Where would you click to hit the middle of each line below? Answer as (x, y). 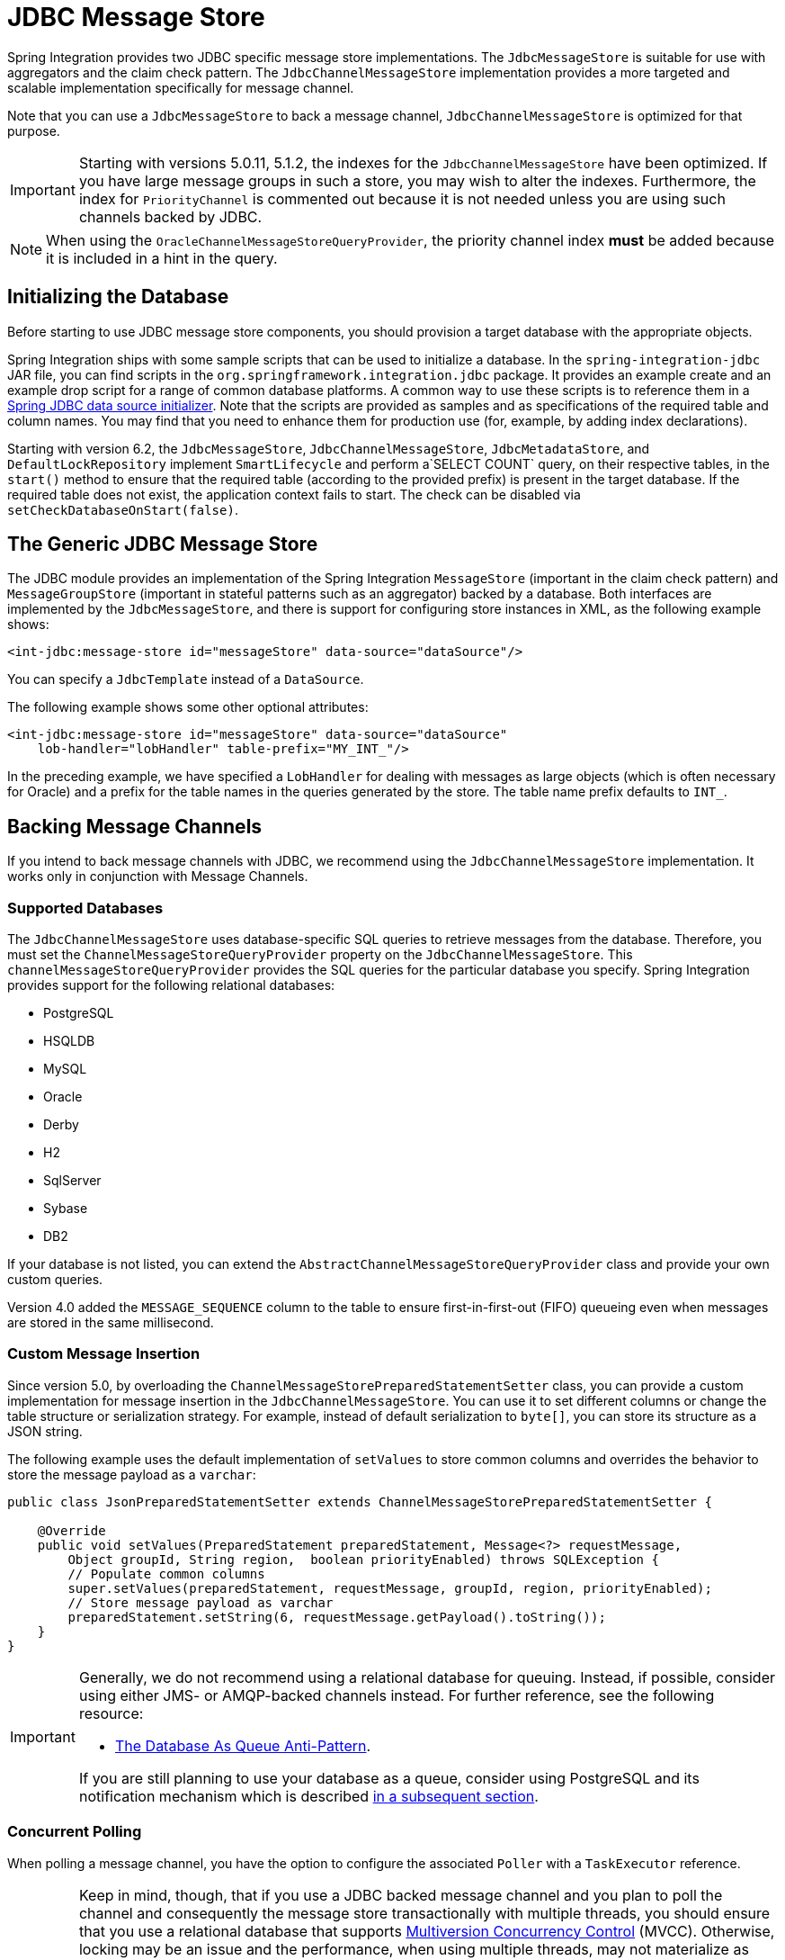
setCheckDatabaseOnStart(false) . (123, 509)
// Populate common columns (166, 1573)
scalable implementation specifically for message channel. (181, 87)
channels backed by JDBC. (170, 216)
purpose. (34, 130)
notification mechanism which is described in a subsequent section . (308, 1796)
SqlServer (72, 1181)
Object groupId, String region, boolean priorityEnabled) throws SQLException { (363, 1559)
